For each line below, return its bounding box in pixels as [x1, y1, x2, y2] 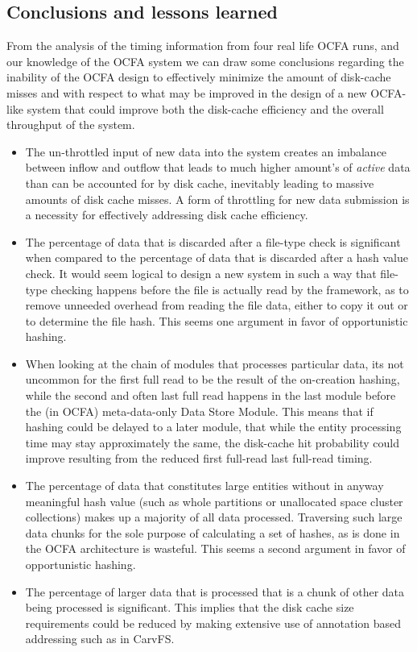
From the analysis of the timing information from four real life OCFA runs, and [6, 37, 399, 54]
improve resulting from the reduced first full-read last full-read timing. [25, 450, 373, 467]
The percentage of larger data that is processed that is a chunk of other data [25, 583, 405, 600]
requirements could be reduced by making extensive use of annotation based [25, 614, 402, 631]
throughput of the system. [6, 116, 135, 133]
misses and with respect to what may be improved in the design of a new [6, 84, 367, 101]
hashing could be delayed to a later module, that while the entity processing [25, 418, 402, 435]
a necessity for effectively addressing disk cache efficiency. [25, 206, 308, 223]
